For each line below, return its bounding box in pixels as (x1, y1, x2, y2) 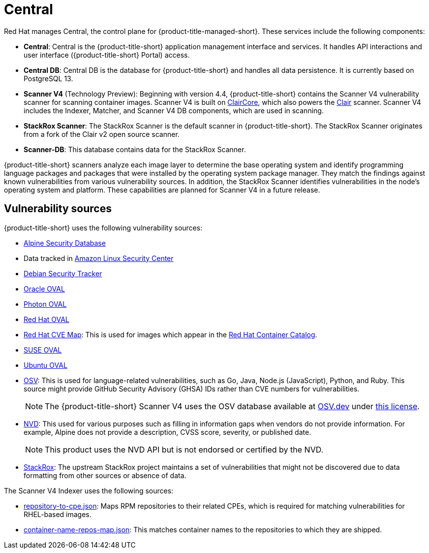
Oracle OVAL (24, 284, 65, 293)
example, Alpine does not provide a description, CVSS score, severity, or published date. (24, 427, 311, 436)
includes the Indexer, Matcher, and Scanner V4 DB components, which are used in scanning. (24, 106, 324, 115)
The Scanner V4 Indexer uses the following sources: (4, 486, 174, 495)
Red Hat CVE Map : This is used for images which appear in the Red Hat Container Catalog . (24, 330, 317, 339)
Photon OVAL (24, 299, 67, 308)
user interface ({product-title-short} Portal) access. (24, 50, 190, 59)
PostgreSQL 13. (24, 74, 73, 83)
